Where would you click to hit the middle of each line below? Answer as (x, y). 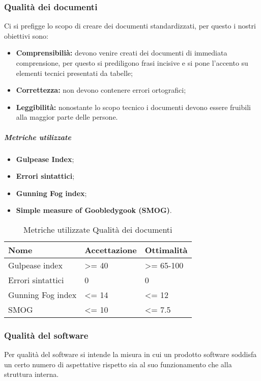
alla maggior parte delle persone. (67, 117)
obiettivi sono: (26, 35)
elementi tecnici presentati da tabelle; (74, 73)
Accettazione (111, 250)
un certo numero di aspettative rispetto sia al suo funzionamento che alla (118, 364)
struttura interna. (32, 374)
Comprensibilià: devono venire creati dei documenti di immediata (122, 53)
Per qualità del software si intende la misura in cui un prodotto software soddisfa (130, 354)
